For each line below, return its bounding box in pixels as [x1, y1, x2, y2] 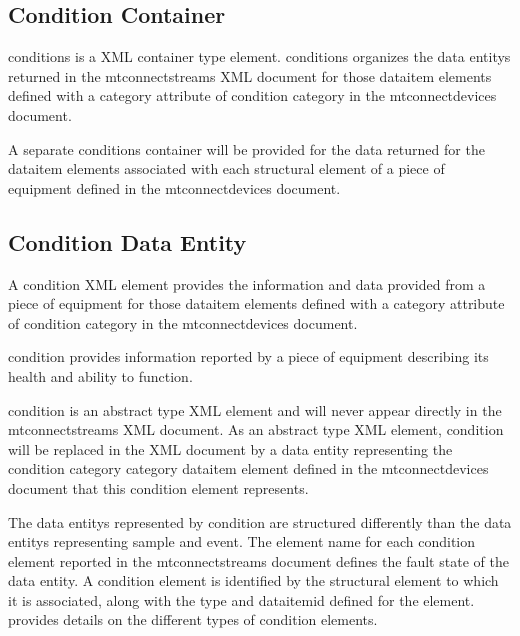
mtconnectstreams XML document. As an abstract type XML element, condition [8, 419, 504, 440]
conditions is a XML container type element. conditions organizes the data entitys [8, 46, 511, 67]
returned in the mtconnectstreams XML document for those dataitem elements [8, 65, 492, 86]
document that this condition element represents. [8, 477, 309, 498]
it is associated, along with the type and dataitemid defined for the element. [8, 589, 475, 610]
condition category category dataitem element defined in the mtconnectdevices [8, 458, 489, 479]
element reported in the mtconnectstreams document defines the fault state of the [8, 550, 509, 571]
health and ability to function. [8, 365, 193, 386]
